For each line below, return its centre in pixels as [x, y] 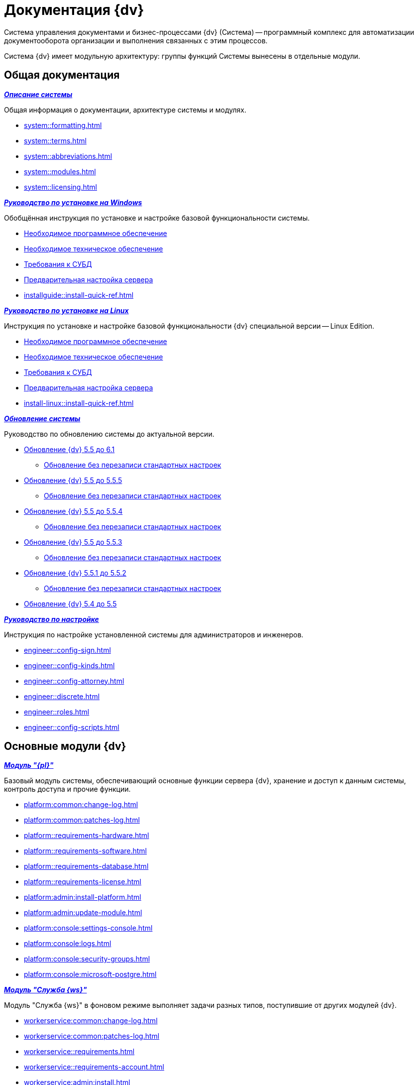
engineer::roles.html [57, 712]
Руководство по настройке [52, 619]
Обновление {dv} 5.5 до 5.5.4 [73, 511]
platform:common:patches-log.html [82, 820]
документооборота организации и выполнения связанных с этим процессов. [136, 40]
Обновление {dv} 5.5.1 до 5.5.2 [75, 573]
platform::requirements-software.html [85, 851]
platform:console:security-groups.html [87, 959]
